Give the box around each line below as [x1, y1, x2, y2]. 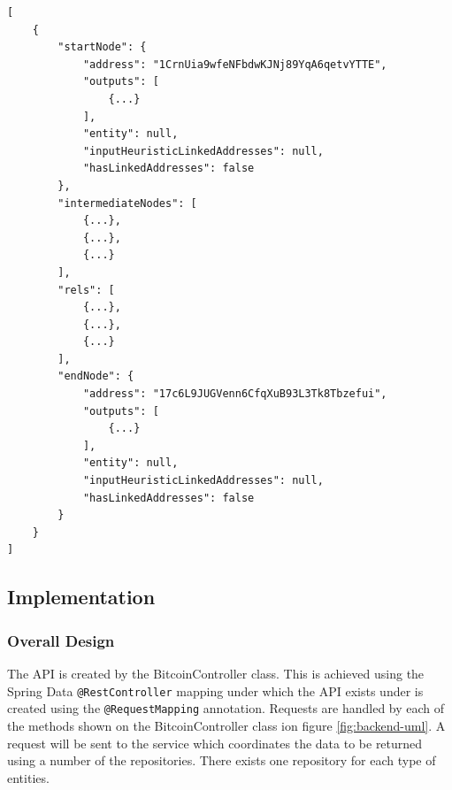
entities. [7, 768, 50, 786]
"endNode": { [57, 370, 134, 383]
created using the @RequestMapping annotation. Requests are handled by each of [7, 699, 445, 717]
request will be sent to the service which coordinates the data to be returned [7, 733, 423, 752]
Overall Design [7, 629, 115, 651]
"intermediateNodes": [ [57, 196, 197, 210]
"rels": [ [57, 283, 115, 296]
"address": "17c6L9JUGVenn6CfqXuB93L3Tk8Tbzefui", [82, 387, 387, 401]
